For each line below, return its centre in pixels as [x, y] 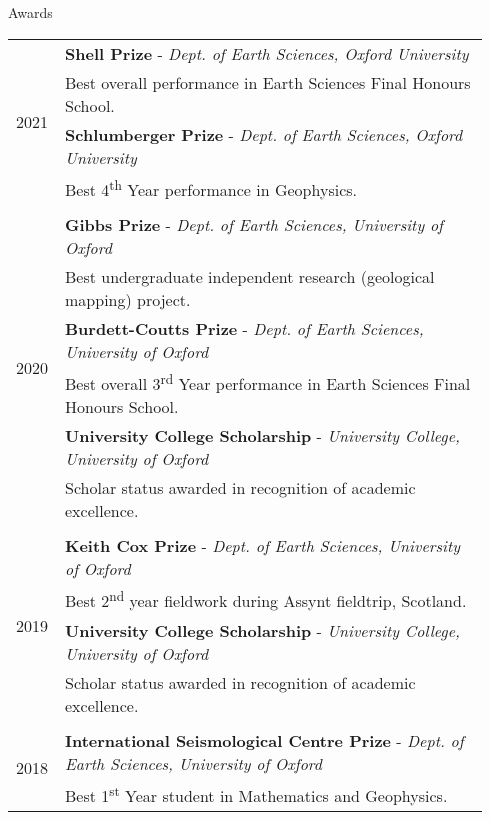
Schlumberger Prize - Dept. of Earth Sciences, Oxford [264, 134]
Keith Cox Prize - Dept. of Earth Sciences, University [263, 546]
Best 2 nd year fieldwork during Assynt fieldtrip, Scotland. [266, 599]
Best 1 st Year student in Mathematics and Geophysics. [256, 793]
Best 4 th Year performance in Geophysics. [211, 187]
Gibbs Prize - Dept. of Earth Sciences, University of [254, 224]
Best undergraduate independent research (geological [250, 276]
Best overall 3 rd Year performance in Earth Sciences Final [268, 382]
